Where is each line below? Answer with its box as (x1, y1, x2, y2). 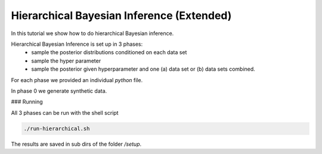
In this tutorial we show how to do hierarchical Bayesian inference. (11, 30, 174, 37)
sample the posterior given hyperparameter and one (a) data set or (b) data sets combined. (31, 65, 256, 73)
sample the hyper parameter (31, 57, 101, 64)
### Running (11, 98, 43, 105)
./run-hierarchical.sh (23, 125, 90, 132)
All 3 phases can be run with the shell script (11, 109, 119, 116)
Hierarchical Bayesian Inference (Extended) (11, 9, 232, 22)
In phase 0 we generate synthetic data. (11, 87, 107, 95)
